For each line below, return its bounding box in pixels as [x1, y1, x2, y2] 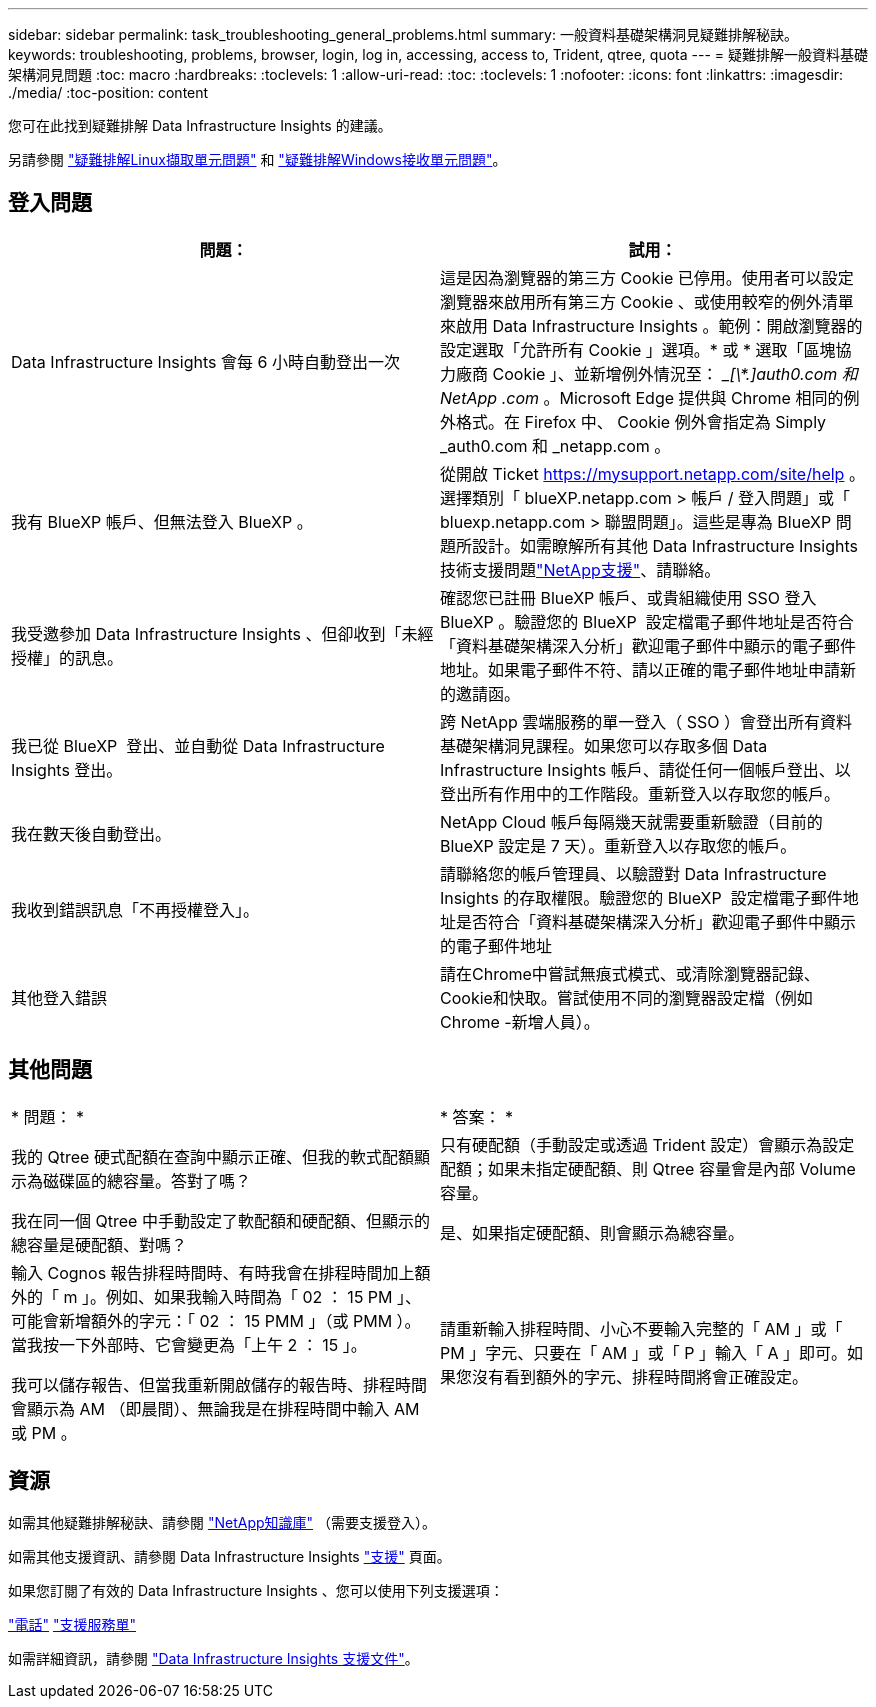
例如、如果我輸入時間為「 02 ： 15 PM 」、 [106, 1286, 422, 1307]
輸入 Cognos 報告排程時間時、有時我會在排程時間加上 [11, 1262, 415, 1283]
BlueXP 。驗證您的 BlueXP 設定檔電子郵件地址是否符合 [440, 611, 854, 632]
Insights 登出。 [11, 759, 123, 780]
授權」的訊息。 [11, 647, 124, 668]
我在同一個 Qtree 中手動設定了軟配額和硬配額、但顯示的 [11, 1210, 430, 1231]
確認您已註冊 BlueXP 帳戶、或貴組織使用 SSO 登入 [440, 587, 817, 608]
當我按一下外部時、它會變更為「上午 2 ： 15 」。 [11, 1334, 367, 1355]
